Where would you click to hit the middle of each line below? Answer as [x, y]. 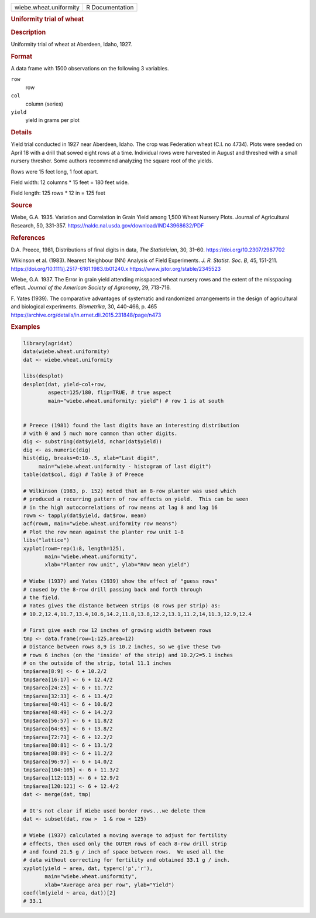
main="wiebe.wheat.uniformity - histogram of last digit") [125, 466]
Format [21, 56]
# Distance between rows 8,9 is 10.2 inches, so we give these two [122, 647]
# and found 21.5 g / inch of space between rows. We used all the [123, 852]
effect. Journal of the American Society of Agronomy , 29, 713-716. [91, 288]
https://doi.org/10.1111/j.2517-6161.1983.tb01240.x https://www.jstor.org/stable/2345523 [116, 268]
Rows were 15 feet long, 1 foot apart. [55, 171]
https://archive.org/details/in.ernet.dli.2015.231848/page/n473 [86, 315]
